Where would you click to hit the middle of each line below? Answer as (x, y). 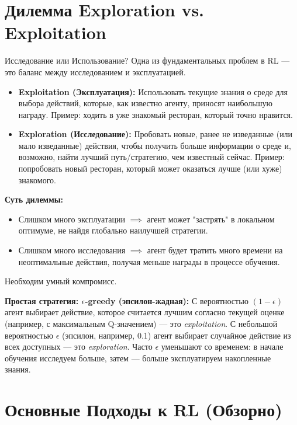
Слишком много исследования (72, 250)
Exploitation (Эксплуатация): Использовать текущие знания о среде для (153, 91)
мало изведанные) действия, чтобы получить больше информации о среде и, (155, 145)
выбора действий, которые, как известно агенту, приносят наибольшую (145, 103)
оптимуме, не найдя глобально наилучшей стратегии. (113, 230)
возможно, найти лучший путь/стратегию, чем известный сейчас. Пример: (151, 157)
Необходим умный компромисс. (61, 281)
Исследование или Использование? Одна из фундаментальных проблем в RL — (147, 60)
